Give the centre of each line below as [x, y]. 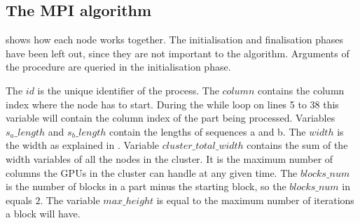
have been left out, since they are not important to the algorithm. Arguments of [178, 53]
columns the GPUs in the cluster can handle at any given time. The [152, 172]
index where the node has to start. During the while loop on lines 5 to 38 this [172, 104]
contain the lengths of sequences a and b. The [207, 131]
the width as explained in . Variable [83, 145]
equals [19, 200]
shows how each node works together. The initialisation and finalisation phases [175, 39]
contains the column [301, 90]
